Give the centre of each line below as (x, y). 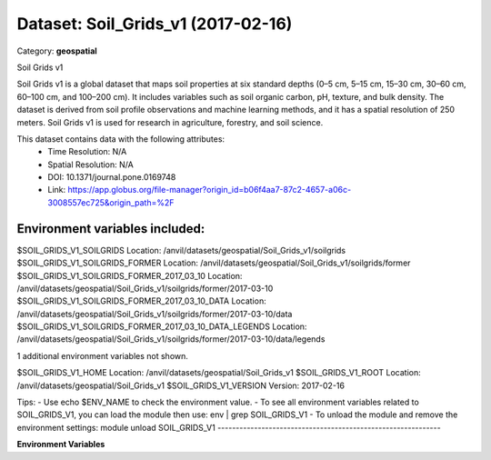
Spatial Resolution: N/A (90, 165)
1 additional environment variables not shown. (102, 355)
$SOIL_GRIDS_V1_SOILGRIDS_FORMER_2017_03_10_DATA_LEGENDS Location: (162, 326)
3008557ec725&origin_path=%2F (111, 202)
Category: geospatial (57, 51)
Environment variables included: (111, 229)
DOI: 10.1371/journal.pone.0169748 (112, 177)
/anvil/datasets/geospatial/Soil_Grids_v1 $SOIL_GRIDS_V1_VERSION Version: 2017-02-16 (181, 385)
